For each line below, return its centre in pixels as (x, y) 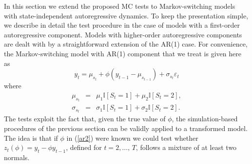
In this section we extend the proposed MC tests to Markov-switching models (120, 6)
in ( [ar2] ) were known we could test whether (132, 138)
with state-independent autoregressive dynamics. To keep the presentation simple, (126, 15)
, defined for (84, 147)
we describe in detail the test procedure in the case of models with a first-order (122, 25)
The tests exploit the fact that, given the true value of (85, 119)
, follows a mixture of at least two (186, 147)
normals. (17, 157)
